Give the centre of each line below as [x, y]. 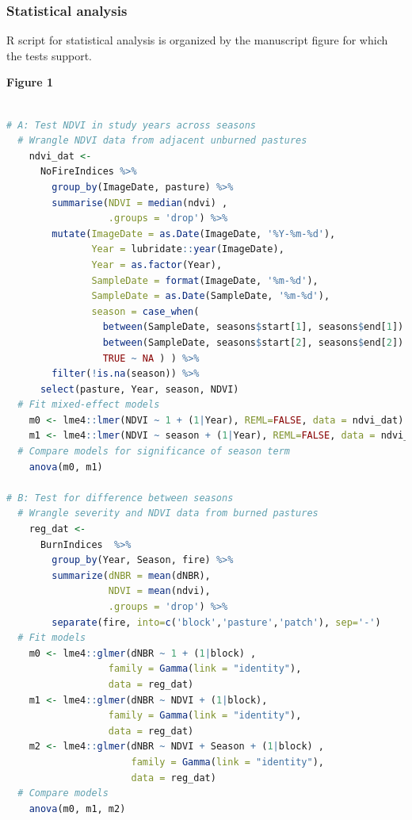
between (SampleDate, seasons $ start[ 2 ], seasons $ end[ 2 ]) [253, 342]
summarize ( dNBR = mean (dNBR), [131, 575]
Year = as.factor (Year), [157, 264]
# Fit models [52, 638]
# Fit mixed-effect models [89, 405]
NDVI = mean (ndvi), [159, 591]
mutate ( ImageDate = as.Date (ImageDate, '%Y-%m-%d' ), [194, 234]
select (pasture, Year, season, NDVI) [139, 389]
